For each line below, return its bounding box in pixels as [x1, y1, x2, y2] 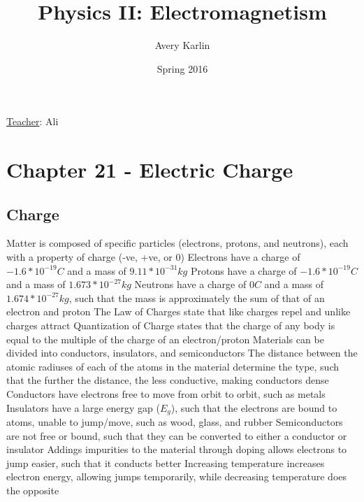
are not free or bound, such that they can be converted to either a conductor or [6, 428, 347, 443]
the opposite [6, 483, 59, 498]
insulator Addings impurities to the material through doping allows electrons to [6, 442, 347, 457]
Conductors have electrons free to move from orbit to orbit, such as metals [6, 387, 326, 401]
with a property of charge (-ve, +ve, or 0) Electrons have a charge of [6, 250, 300, 264]
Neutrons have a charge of [134, 277, 247, 292]
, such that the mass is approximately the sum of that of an [68, 290, 325, 305]
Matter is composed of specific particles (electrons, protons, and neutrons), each [6, 236, 349, 250]
